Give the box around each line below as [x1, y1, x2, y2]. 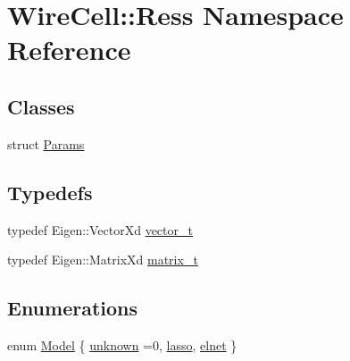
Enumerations [7, 294, 138, 322]
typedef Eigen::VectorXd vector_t [7, 220, 193, 239]
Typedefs [7, 178, 93, 206]
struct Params [7, 134, 85, 153]
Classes [7, 92, 75, 120]
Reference [7, 31, 131, 68]
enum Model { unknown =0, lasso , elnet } [7, 335, 237, 354]
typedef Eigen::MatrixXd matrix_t [7, 250, 198, 269]
